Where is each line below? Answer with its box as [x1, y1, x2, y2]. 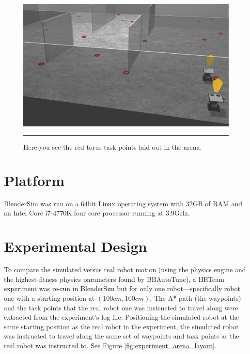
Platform [4, 170, 65, 190]
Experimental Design [4, 236, 147, 256]
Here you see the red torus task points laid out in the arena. [23, 142, 202, 152]
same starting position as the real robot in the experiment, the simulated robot [4, 321, 239, 331]
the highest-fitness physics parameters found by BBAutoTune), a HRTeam [4, 274, 224, 284]
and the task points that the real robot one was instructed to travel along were [4, 302, 238, 312]
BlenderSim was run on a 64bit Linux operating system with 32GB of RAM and [4, 198, 243, 208]
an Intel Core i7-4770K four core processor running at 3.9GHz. [4, 208, 190, 218]
